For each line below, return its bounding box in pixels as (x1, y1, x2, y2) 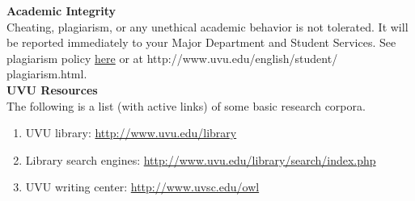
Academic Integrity (6, 2, 116, 19)
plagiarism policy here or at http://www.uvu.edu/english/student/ (6, 49, 338, 66)
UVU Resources (6, 81, 98, 98)
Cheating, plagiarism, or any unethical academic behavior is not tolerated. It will (6, 18, 409, 35)
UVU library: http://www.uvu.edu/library (25, 124, 237, 141)
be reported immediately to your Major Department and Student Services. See (6, 34, 396, 51)
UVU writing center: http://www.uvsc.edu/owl (25, 178, 260, 195)
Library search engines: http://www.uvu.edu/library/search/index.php (25, 151, 376, 168)
